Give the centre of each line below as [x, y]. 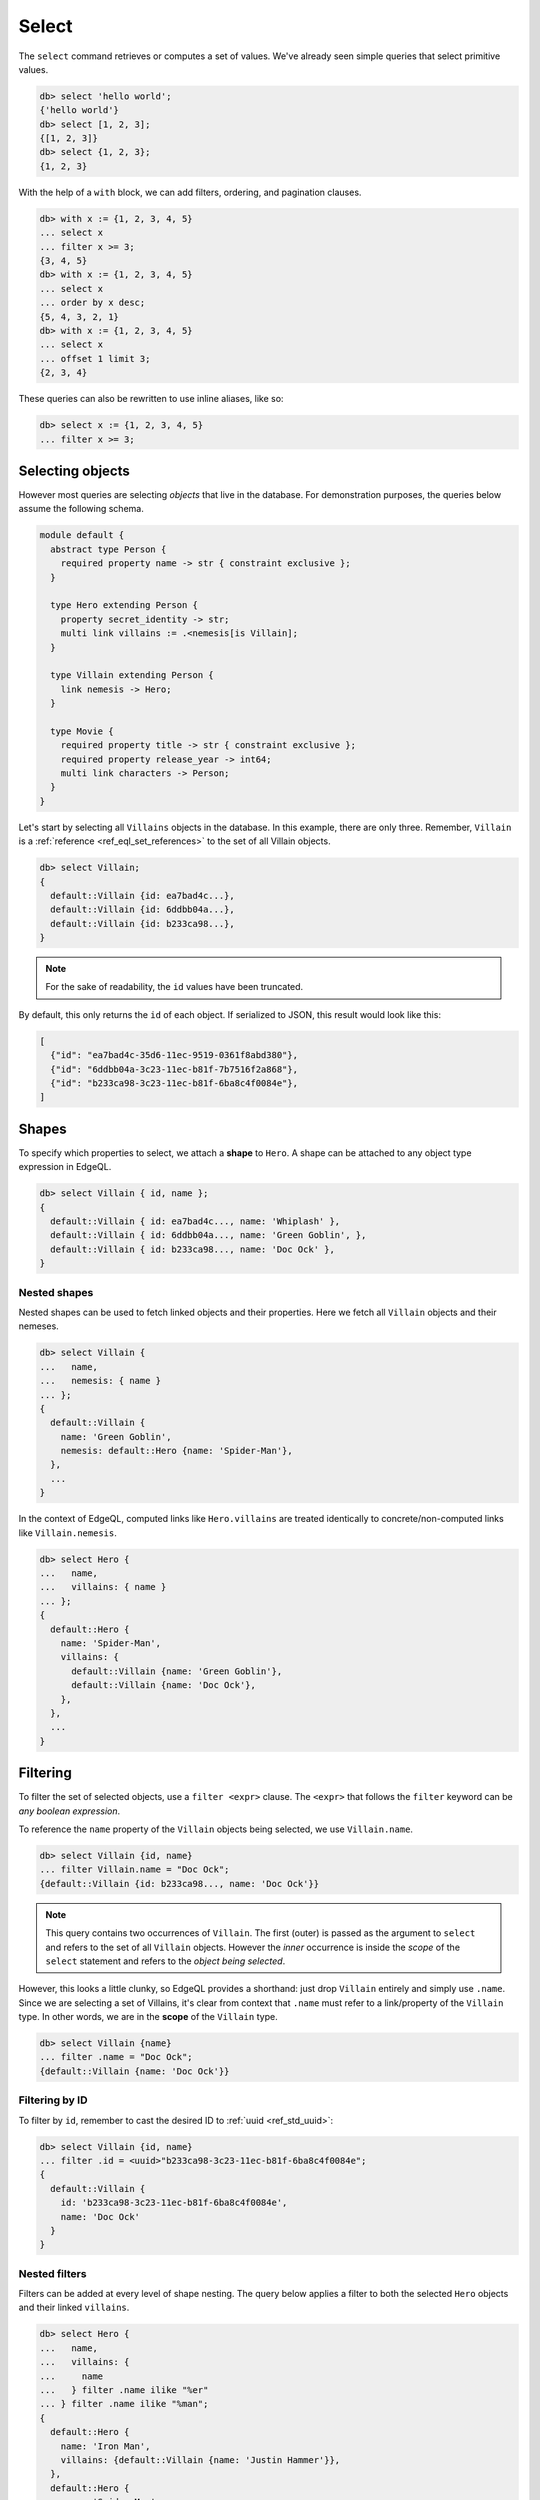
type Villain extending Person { [132, 675]
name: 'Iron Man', [105, 2446]
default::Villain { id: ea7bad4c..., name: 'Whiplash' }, [195, 1221]
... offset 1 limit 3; [95, 358]
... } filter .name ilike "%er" [124, 2389]
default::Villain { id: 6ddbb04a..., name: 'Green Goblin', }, [208, 1235]
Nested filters [52, 2273]
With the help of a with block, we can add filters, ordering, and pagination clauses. [190, 192]
